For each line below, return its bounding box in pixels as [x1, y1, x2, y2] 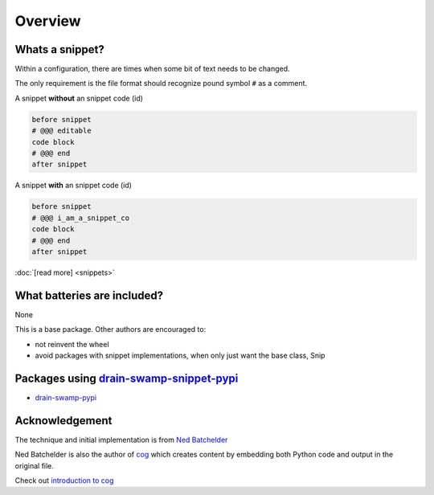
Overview [14, 12, 81, 30]
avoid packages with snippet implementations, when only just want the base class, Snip [35, 350, 325, 360]
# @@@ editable [31, 126, 92, 136]
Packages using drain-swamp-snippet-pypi [14, 371, 239, 385]
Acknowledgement [14, 414, 113, 427]
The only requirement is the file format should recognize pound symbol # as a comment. [14, 79, 308, 88]
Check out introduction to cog [14, 475, 114, 485]
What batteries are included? [14, 288, 164, 302]
